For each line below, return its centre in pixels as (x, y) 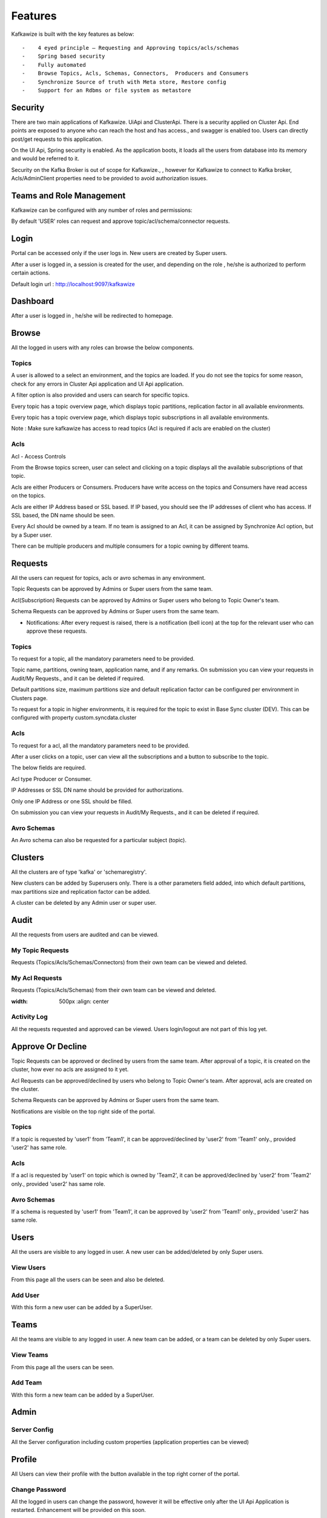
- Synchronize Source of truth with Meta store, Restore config (124, 82)
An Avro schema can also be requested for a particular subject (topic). (99, 840)
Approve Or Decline (49, 1047)
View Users (28, 1267)
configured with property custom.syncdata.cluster (74, 718)
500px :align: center (84, 1001)
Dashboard (32, 301)
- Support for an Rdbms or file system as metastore (107, 90)
